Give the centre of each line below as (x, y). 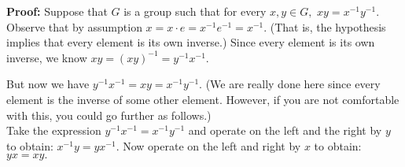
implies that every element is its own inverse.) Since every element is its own (191, 42)
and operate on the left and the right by (285, 130)
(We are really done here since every (293, 84)
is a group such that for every (195, 11)
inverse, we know (47, 57)
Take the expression (54, 130)
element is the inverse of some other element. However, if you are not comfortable (203, 99)
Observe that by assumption (74, 26)
